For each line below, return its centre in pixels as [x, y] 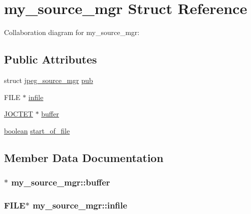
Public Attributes [51, 59]
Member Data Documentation [84, 157]
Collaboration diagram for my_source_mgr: [72, 32]
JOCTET [19, 114]
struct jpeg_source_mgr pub [49, 80]
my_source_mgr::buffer [61, 182]
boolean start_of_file [37, 130]
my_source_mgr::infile [80, 205]
